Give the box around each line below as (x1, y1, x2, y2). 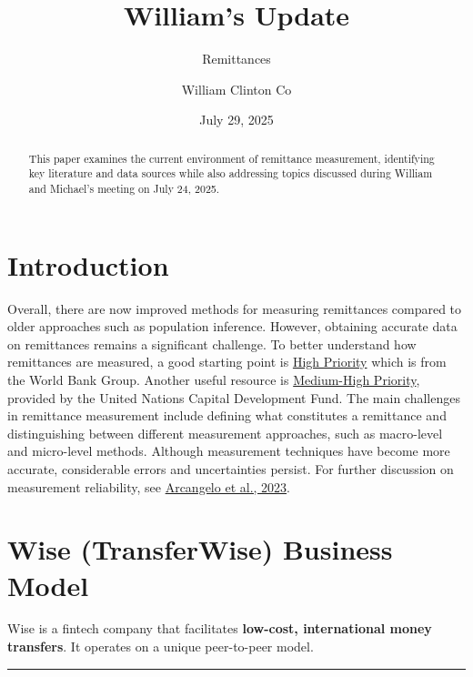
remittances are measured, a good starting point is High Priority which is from (7, 352, 447, 371)
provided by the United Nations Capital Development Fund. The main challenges (7, 388, 460, 407)
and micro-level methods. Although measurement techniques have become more (7, 441, 450, 460)
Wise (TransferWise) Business (7, 530, 393, 568)
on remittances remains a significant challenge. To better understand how (7, 334, 417, 353)
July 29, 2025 (199, 110, 274, 129)
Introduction (7, 246, 169, 283)
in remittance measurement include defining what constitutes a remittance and (7, 406, 447, 425)
